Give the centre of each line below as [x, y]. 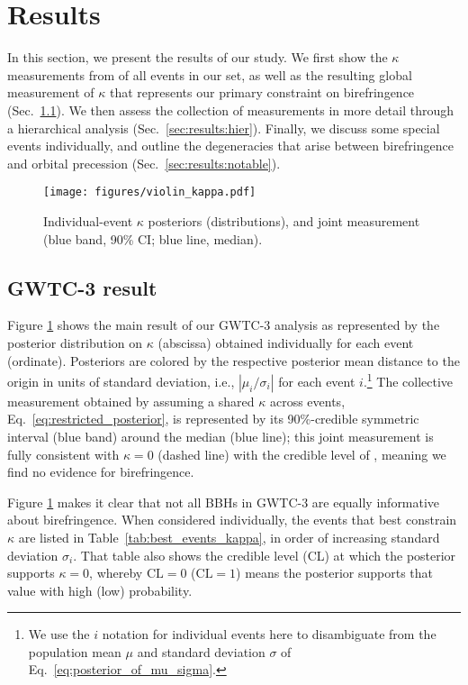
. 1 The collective [408, 380]
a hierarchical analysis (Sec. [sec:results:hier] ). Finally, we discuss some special [224, 128]
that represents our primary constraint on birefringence [262, 92]
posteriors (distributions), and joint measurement [284, 220]
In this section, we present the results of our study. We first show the [198, 57]
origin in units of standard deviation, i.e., [121, 381]
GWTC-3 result [82, 287]
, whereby [116, 573]
